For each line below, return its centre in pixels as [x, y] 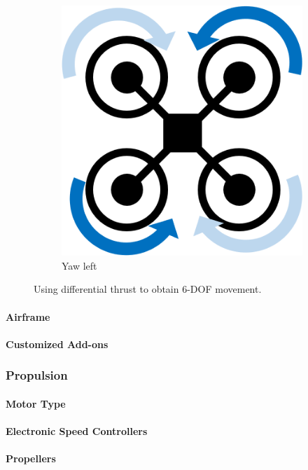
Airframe [28, 316]
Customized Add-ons [57, 344]
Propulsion [37, 375]
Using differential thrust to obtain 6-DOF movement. [148, 289]
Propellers [31, 458]
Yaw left [79, 265]
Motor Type [36, 403]
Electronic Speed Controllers [77, 430]
